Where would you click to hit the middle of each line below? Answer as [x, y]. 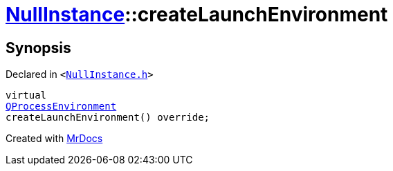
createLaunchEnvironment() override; [108, 118]
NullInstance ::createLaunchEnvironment [197, 14]
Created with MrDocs [54, 139]
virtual [26, 95]
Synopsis [38, 48]
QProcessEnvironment [61, 107]
